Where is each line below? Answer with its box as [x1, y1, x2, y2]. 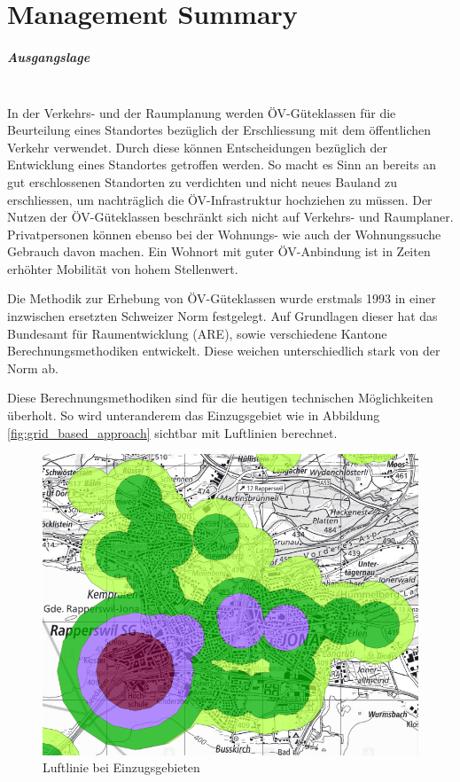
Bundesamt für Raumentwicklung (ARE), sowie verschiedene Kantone [7, 324, 387, 342]
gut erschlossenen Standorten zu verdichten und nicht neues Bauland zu [7, 172, 398, 191]
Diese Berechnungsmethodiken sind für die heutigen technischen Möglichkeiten [7, 388, 433, 407]
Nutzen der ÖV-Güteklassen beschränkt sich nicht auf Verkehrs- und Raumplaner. [7, 207, 454, 226]
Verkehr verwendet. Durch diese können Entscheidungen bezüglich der [7, 137, 387, 156]
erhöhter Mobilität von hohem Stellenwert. [7, 259, 238, 278]
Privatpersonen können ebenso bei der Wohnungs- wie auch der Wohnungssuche [7, 224, 441, 243]
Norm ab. [7, 358, 58, 377]
